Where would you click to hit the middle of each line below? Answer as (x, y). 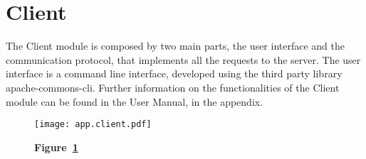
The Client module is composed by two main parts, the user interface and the (175, 46)
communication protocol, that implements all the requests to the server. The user (183, 59)
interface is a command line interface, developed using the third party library (174, 73)
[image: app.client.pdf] (93, 125)
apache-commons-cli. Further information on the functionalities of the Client (173, 87)
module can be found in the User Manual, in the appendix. (135, 101)
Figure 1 (56, 147)
